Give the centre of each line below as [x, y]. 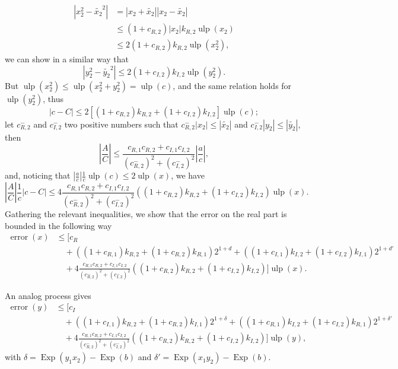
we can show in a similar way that [67, 59]
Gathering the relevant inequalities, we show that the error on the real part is [146, 214]
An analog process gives [48, 295]
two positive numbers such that [121, 124]
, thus [53, 98]
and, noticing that [38, 175]
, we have [188, 175]
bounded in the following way [58, 225]
